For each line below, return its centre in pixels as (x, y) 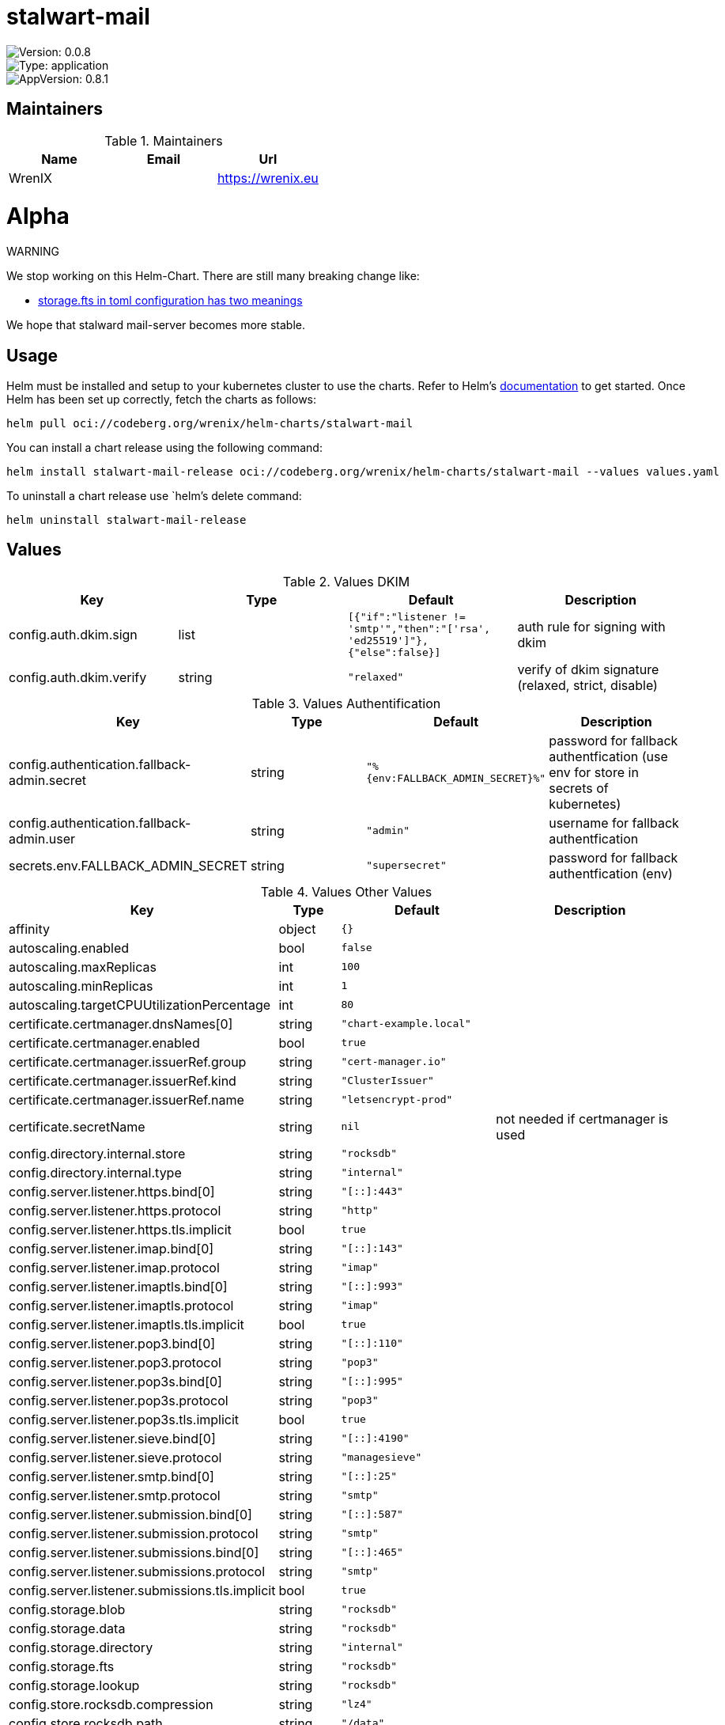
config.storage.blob (67, 1609)
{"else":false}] (395, 652)
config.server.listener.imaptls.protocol (121, 1305)
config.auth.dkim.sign (73, 634)
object (297, 929)
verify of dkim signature (588, 669)
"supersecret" (406, 866)
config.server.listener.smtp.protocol (115, 1495)
